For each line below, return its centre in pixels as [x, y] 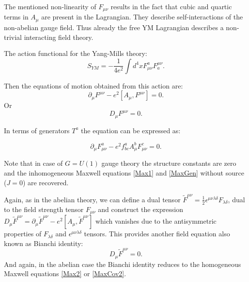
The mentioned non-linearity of [50, 6]
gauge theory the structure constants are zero [169, 163]
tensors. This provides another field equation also [157, 234]
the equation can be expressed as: [131, 130]
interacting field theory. [59, 37]
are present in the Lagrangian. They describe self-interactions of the [142, 17]
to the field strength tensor [44, 209]
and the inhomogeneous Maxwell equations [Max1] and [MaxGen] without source [124, 172]
